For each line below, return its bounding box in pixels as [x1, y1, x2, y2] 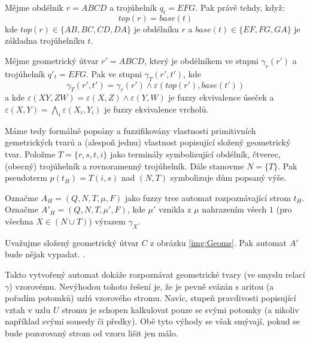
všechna [5, 214, 34, 227]
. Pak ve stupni [86, 67, 142, 80]
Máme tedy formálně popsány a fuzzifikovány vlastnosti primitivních [5, 124, 256, 136]
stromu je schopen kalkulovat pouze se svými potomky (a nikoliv [62, 303, 299, 315]
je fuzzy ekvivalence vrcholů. [104, 102, 209, 115]
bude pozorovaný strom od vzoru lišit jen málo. [5, 326, 178, 339]
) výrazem [89, 214, 126, 227]
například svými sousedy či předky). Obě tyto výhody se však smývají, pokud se [5, 315, 300, 327]
